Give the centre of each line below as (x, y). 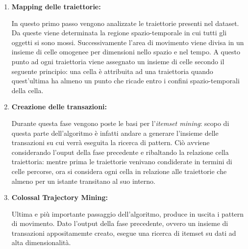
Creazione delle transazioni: (59, 107)
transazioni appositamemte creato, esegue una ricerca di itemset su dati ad (124, 233)
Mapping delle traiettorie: (56, 6)
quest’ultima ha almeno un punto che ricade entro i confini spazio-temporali (125, 81)
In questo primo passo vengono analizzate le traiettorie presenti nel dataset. (125, 23)
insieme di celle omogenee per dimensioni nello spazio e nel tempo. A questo (126, 52)
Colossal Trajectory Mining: (60, 197)
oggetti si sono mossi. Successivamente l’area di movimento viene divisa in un (128, 42)
